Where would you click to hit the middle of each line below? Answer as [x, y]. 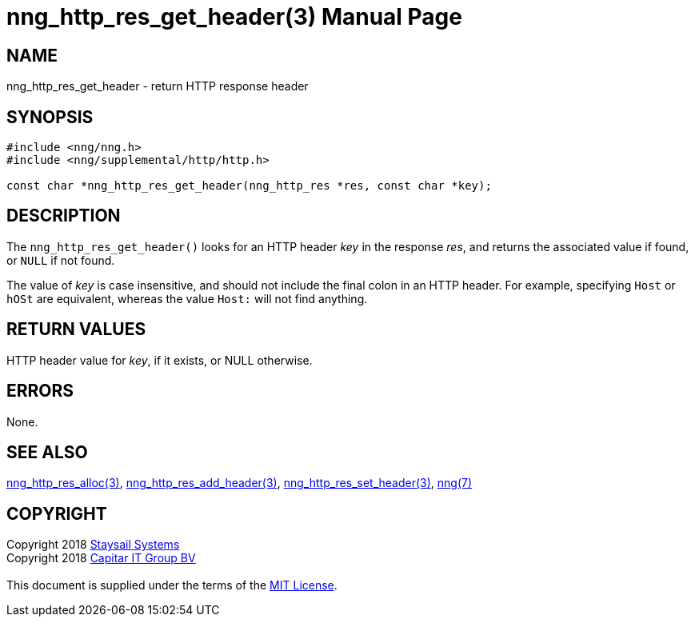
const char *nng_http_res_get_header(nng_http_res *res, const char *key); [249, 186]
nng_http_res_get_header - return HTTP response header [158, 86]
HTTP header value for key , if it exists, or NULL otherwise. [160, 360]
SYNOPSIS [50, 117]
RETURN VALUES [76, 329]
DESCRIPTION [64, 216]
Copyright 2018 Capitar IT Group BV [101, 558]
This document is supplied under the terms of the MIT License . [172, 585]
